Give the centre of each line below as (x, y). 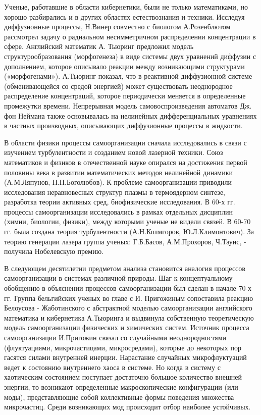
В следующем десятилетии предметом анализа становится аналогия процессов (125, 268)
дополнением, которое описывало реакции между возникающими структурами (124, 66)
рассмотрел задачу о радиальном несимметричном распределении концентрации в (130, 36)
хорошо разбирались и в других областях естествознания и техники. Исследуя (124, 16)
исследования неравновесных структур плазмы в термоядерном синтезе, (115, 192)
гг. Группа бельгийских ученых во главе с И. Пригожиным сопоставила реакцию (129, 298)
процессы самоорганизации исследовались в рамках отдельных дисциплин (118, 211)
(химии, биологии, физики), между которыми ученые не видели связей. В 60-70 (127, 221)
